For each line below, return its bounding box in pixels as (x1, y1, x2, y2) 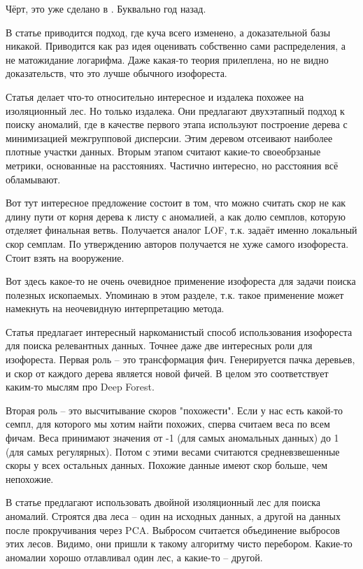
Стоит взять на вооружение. (6, 250, 124, 265)
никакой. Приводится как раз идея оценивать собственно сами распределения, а (6, 38, 346, 53)
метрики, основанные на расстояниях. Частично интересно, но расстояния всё (6, 157, 339, 172)
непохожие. (6, 471, 54, 486)
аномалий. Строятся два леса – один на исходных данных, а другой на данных (6, 509, 341, 523)
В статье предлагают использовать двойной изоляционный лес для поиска (6, 495, 320, 510)
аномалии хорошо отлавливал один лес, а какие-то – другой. (6, 549, 263, 564)
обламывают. (6, 171, 61, 186)
